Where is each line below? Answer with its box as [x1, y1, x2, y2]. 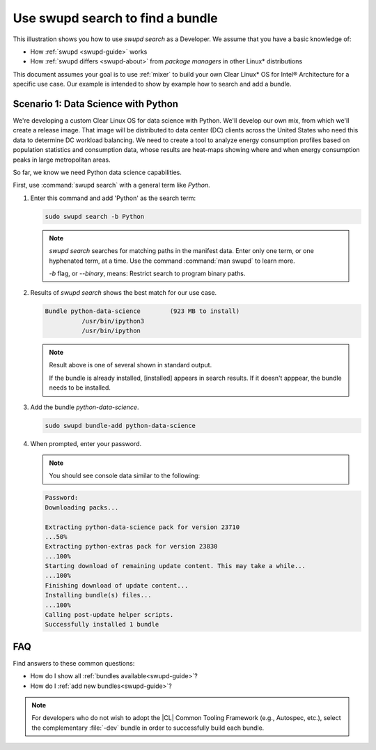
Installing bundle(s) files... [45, 591, 152, 599]
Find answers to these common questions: [13, 659, 135, 667]
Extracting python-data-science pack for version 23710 [45, 523, 240, 531]
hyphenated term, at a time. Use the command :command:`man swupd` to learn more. [49, 257, 295, 265]
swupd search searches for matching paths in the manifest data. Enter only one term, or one [49, 247, 315, 255]
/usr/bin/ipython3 [81, 317, 145, 325]
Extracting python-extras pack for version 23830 [45, 542, 218, 551]
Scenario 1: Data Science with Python [13, 98, 179, 109]
